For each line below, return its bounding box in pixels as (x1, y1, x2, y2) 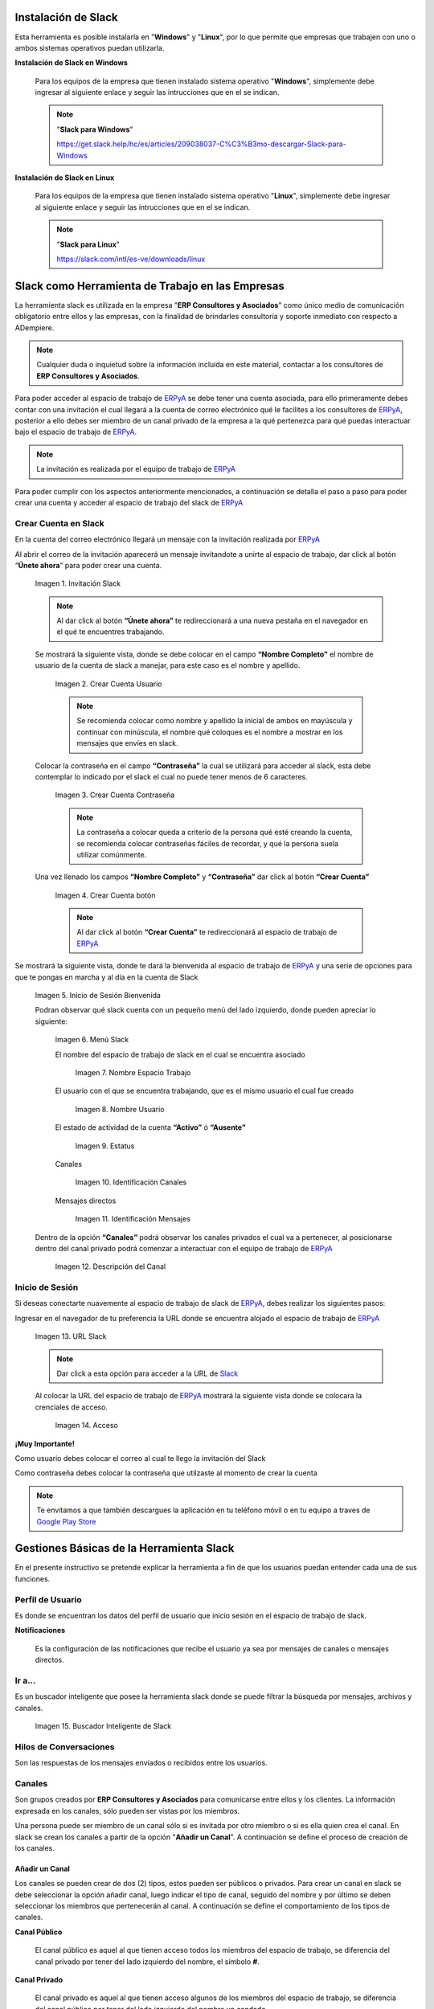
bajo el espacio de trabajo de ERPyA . (14, 427, 137, 437)
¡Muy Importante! (14, 1438, 76, 1448)
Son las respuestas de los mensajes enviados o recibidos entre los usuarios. (14, 1758, 268, 1768)
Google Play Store (36, 1516, 96, 1526)
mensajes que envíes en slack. (76, 739, 178, 748)
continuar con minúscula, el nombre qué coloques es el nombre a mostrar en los (76, 727, 343, 737)
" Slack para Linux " (56, 239, 121, 249)
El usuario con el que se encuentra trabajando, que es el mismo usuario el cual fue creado (55, 1086, 354, 1096)
